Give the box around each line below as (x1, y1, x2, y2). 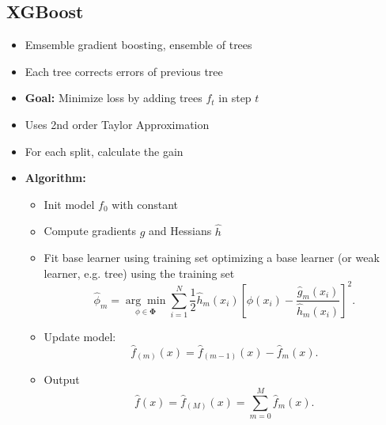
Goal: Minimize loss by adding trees (25, 89, 202, 106)
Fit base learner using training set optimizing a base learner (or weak (44, 249, 380, 266)
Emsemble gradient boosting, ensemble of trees (25, 36, 252, 53)
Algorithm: (25, 169, 86, 186)
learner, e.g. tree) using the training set (44, 264, 235, 281)
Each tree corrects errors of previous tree (25, 63, 223, 79)
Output (44, 371, 80, 388)
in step (218, 89, 252, 106)
